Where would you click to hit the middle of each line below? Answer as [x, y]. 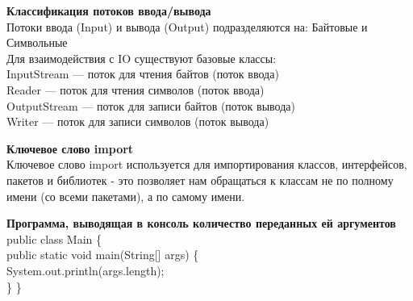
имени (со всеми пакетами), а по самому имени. [126, 196]
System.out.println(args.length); [86, 270]
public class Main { [54, 238]
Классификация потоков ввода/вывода [109, 10]
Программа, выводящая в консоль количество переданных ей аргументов [201, 223]
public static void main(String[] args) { [103, 255]
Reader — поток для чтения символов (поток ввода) [136, 89]
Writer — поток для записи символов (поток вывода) [138, 121]
